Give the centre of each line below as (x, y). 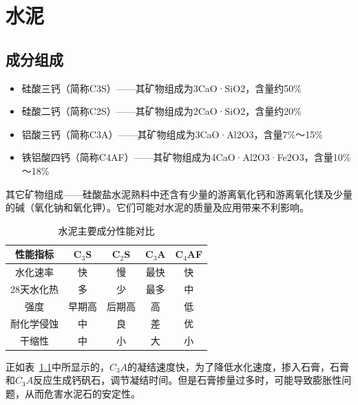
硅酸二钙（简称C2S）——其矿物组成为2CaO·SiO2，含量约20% (161, 111)
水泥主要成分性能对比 (106, 230)
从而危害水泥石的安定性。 (82, 393)
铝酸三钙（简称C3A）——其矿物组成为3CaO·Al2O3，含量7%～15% (172, 134)
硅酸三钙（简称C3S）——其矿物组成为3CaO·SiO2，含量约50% (161, 88)
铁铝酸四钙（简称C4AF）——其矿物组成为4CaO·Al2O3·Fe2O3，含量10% (186, 157)
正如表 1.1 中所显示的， (57, 366)
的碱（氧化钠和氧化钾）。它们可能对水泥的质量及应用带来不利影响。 (157, 207)
